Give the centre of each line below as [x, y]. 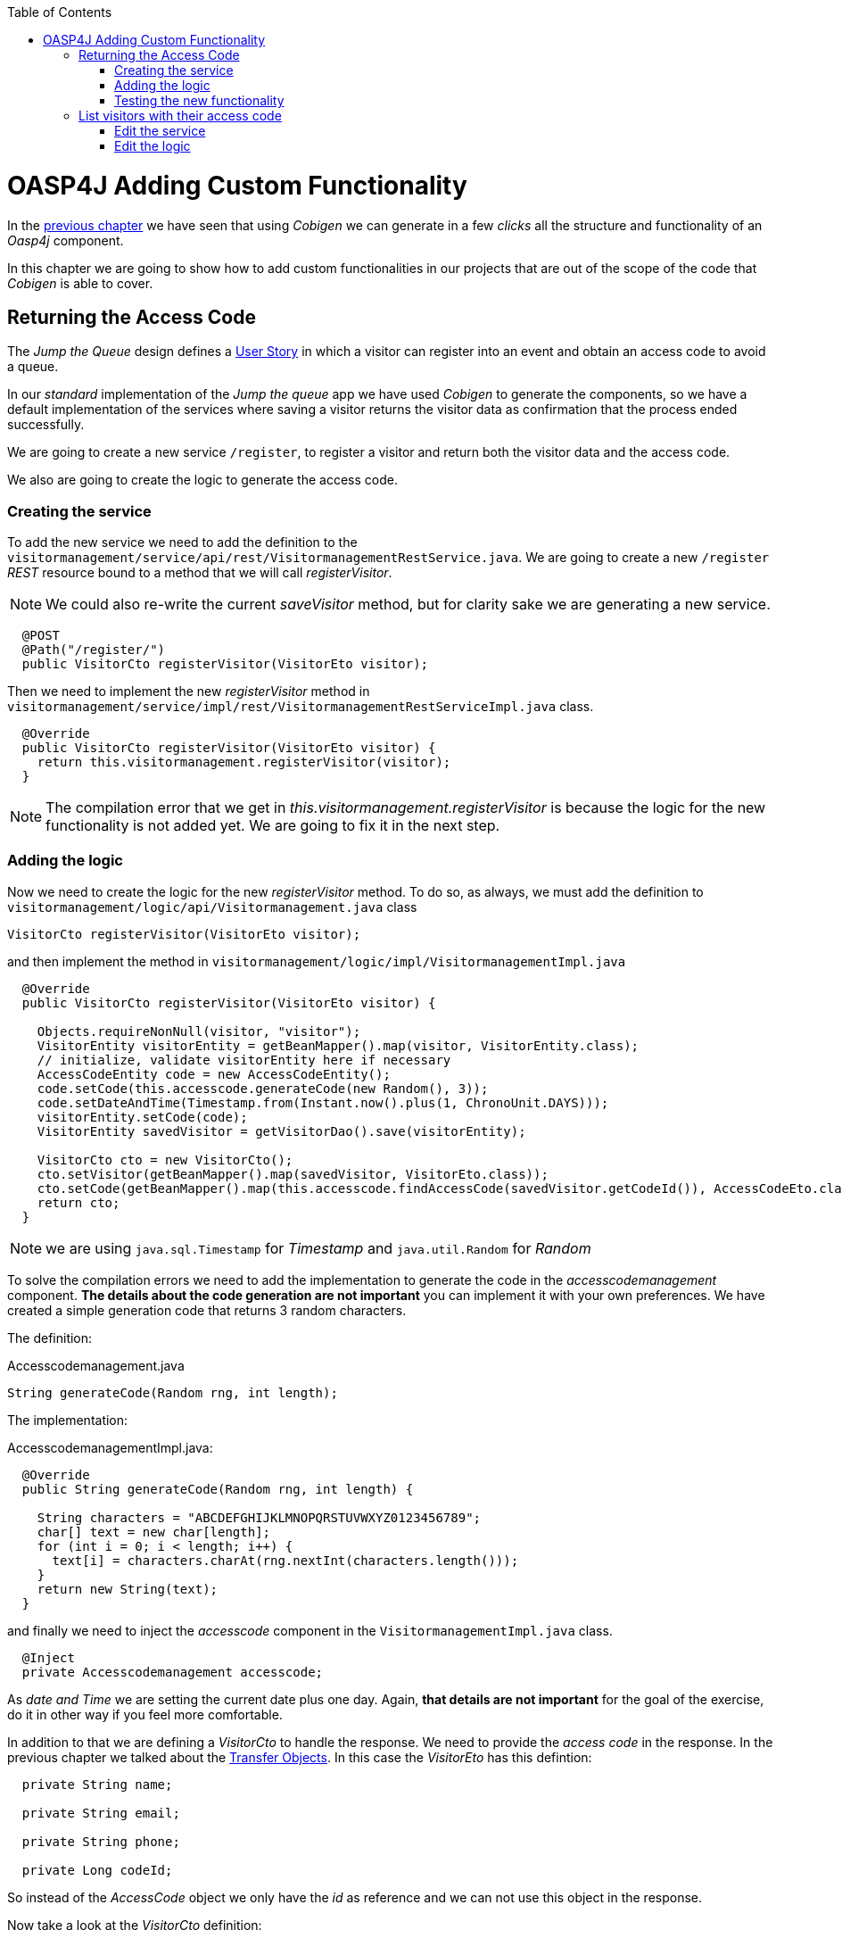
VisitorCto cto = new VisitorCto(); [165, 1159]
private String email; [101, 1813]
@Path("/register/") [94, 650]
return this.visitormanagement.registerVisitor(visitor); [244, 762]
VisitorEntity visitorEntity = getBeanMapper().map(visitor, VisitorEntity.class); [338, 1045]
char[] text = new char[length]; [154, 1532]
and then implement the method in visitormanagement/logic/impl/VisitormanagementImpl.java [317, 961]
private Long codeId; [97, 1870]
